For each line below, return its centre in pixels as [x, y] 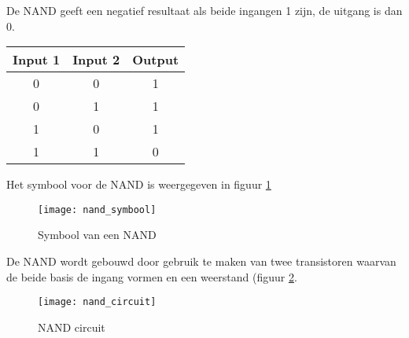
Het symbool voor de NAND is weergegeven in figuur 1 [139, 184]
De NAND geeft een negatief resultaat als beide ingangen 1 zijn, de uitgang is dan [204, 10]
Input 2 [96, 60]
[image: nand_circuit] [97, 302]
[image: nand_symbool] [97, 209]
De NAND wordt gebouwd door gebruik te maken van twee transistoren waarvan [201, 261]
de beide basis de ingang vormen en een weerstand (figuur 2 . [152, 276]
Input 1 [37, 60]
